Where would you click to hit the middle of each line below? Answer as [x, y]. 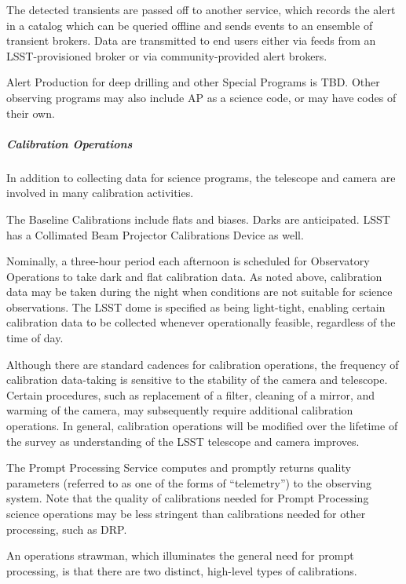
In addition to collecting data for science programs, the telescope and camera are [201, 177]
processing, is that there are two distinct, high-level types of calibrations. [182, 570]
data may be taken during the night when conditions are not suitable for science [199, 292]
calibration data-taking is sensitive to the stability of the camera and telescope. [197, 380]
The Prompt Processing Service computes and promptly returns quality [179, 467]
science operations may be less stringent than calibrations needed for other [186, 513]
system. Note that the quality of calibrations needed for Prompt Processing [188, 498]
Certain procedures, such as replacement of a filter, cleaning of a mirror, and [191, 394]
